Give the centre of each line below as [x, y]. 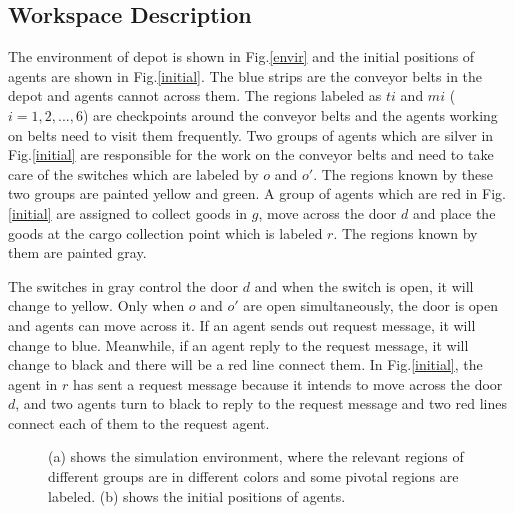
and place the [454, 212]
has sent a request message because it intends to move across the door [288, 383]
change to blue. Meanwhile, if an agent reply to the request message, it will [238, 344]
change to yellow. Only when [96, 305]
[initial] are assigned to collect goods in [128, 212]
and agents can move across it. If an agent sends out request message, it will [242, 324]
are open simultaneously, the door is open [371, 305]
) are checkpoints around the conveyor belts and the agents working [290, 114]
